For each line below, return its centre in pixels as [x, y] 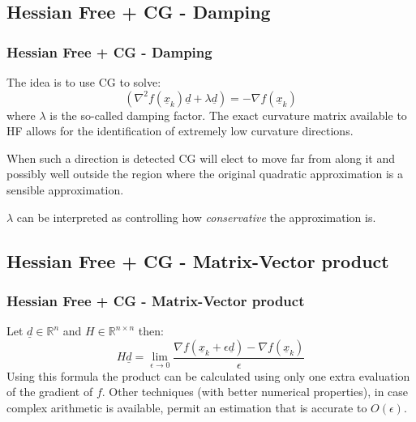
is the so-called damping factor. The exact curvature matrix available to [228, 115]
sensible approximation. [65, 189]
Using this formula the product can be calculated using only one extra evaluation [208, 375]
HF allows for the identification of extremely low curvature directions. [180, 131]
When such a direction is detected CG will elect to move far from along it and [201, 158]
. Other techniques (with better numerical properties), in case [255, 392]
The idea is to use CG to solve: [84, 82]
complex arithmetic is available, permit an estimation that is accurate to [187, 407]
